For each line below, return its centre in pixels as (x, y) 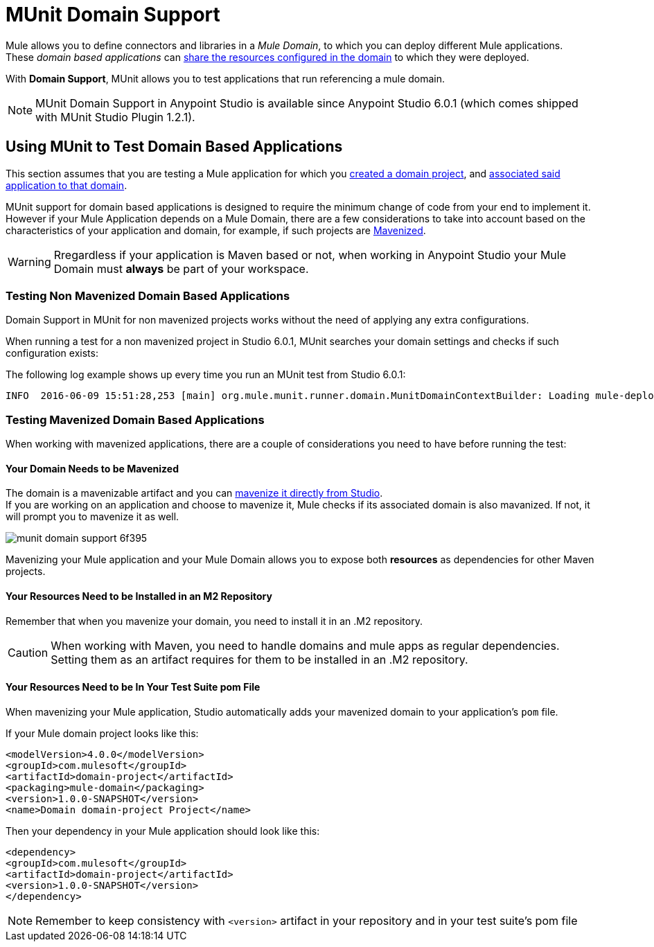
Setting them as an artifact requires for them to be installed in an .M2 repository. (259, 659)
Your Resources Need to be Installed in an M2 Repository (139, 596)
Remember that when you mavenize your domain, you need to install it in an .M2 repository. (214, 621)
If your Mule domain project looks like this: (102, 733)
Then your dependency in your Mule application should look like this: (163, 831)
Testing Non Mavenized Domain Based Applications (148, 295)
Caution (28, 652)
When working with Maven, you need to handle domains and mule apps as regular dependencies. (305, 645)
